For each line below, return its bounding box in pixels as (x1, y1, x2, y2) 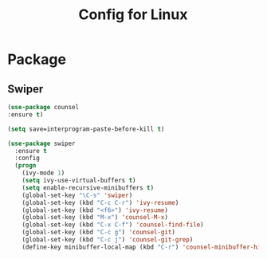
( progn (14, 162, 37, 170)
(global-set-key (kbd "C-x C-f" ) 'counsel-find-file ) (22, 221, 204, 229)
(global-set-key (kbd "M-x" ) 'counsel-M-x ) (22, 214, 169, 222)
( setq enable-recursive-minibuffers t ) (22, 183, 155, 192)
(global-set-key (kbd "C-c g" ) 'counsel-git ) (22, 229, 176, 237)
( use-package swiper (7, 139, 77, 147)
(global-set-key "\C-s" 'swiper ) (22, 191, 133, 199)
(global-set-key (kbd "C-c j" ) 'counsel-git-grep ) (22, 236, 194, 244)
